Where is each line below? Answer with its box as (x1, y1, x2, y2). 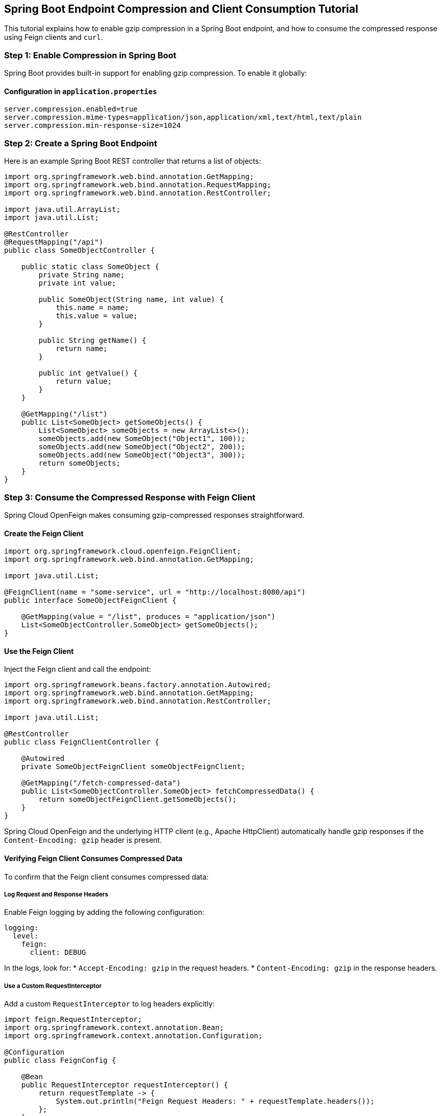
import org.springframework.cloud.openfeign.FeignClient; (4, 547, 241, 556)
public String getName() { (38, 336, 147, 345)
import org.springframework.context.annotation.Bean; (4, 1023, 224, 1032)
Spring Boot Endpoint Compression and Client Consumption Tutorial (4, 3, 358, 15)
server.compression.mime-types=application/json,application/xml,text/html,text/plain (4, 113, 362, 122)
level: (12, 932, 39, 940)
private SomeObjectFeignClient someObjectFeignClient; (21, 762, 246, 771)
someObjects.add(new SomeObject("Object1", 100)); (38, 434, 246, 443)
